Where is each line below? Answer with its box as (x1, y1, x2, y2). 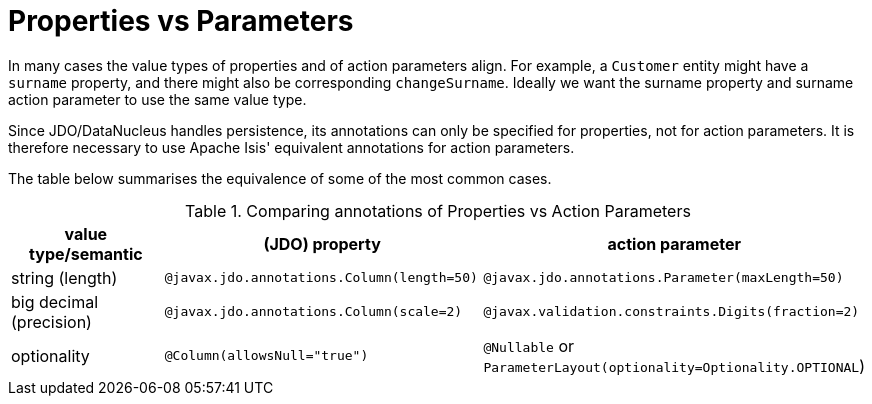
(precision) (11, 311, 92, 332)
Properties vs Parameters (8, 4, 354, 38)
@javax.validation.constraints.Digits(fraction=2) (483, 304, 860, 320)
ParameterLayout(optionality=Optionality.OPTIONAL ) (483, 355, 865, 376)
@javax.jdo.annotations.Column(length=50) (164, 270, 478, 286)
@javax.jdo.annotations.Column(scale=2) (164, 304, 463, 320)
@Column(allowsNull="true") (164, 348, 369, 364)
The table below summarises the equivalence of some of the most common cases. (8, 169, 552, 187)
